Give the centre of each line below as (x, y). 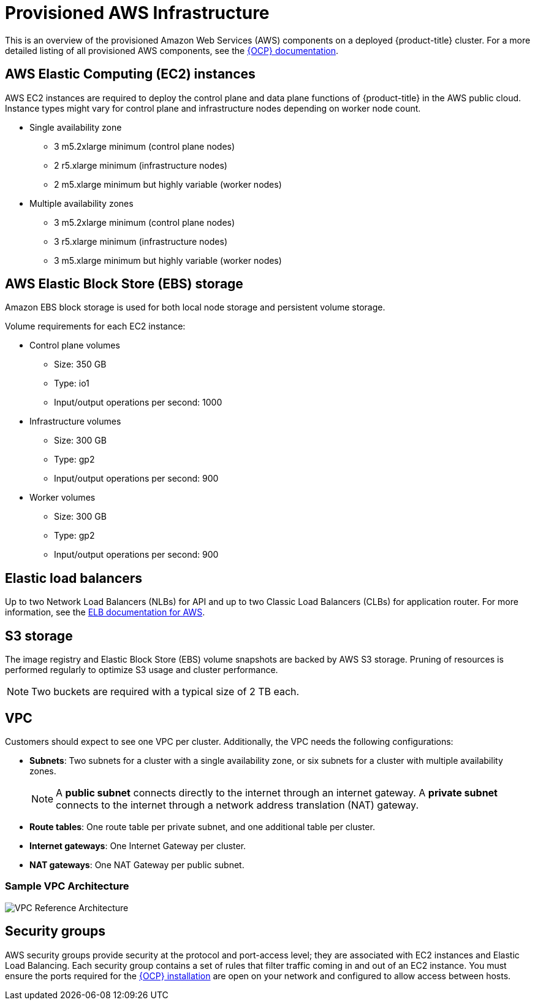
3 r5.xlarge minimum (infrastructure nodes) (141, 241)
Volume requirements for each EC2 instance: (95, 326)
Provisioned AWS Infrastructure (137, 13)
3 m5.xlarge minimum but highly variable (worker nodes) (168, 260)
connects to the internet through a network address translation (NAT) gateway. (237, 805)
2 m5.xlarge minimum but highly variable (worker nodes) (168, 184)
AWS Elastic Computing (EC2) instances (130, 74)
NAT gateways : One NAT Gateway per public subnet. (137, 864)
